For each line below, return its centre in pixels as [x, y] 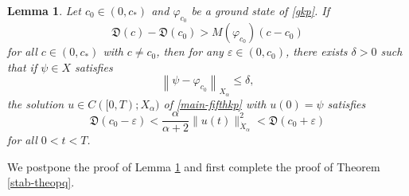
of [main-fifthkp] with [215, 103]
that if [22, 67]
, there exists [317, 51]
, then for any [190, 51]
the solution [36, 103]
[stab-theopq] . [41, 182]
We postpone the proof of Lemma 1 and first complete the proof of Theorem [194, 166]
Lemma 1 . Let [44, 10]
